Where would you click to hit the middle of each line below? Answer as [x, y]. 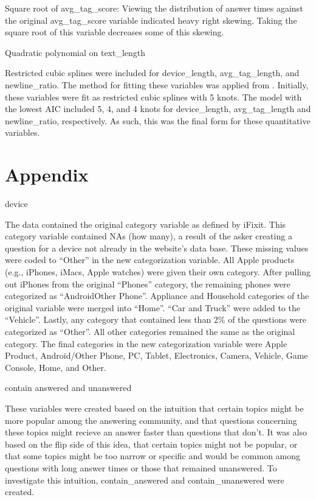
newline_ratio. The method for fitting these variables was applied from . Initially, [157, 84]
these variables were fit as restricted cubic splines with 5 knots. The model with [153, 97]
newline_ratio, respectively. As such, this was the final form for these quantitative [158, 120]
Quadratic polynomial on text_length [75, 52]
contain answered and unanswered [68, 388]
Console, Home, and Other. [56, 367]
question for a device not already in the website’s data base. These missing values [157, 248]
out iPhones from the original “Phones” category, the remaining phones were [148, 283]
